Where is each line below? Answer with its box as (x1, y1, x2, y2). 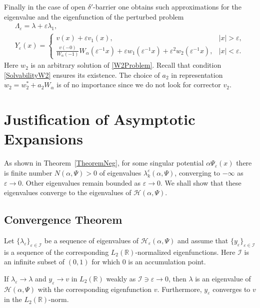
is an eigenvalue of (195, 273, 251, 283)
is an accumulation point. (128, 256, 206, 267)
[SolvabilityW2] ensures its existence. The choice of (4, 69, 160, 80)
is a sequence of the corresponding (4, 246, 109, 257)
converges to (212, 283, 250, 294)
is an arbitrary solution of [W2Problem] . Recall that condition (30, 60, 221, 70)
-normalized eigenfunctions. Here (135, 246, 235, 257)
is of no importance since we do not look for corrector (56, 79, 221, 90)
